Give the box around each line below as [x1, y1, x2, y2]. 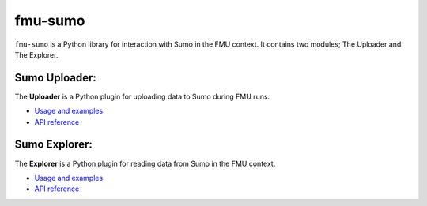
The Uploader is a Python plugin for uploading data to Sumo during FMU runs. [14, 92, 270, 101]
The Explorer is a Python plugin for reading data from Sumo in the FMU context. [14, 159, 276, 168]
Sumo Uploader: [14, 71, 96, 84]
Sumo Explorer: [14, 138, 93, 152]
